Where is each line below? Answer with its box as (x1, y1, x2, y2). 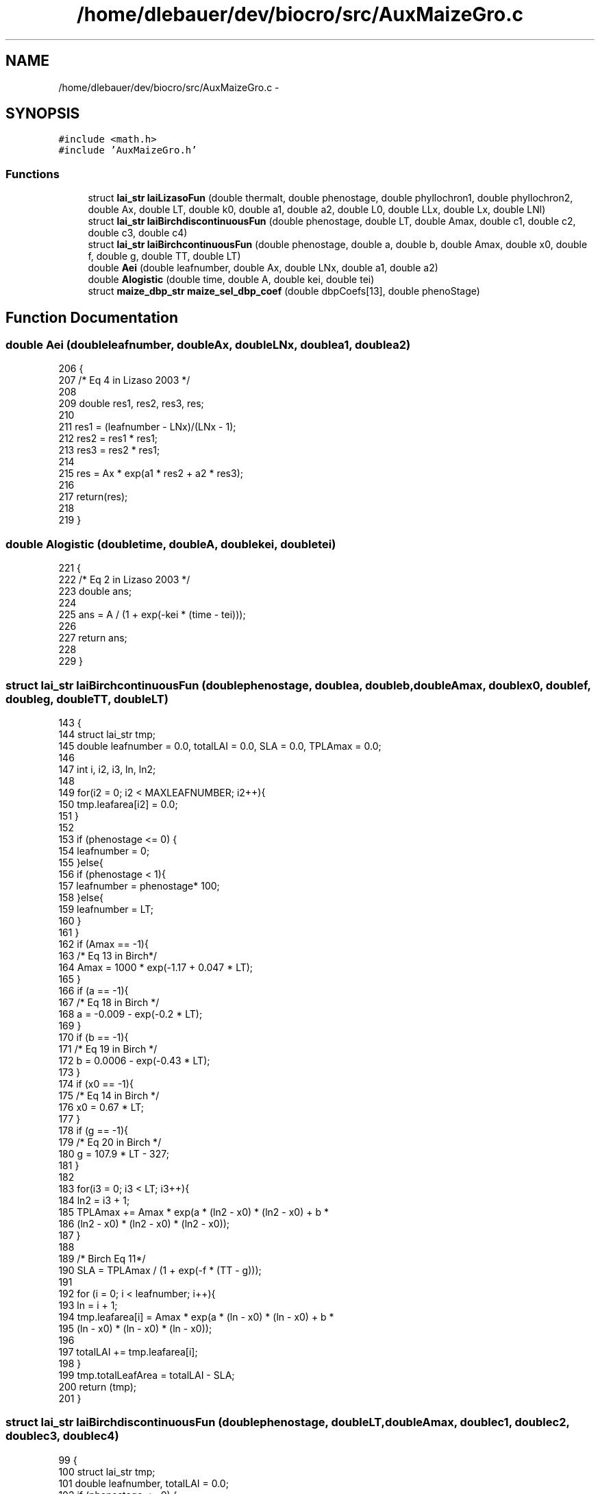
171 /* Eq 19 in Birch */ (58, 1042, 158, 1055)
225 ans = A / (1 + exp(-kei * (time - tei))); (58, 609, 246, 621)
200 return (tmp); (58, 1380, 136, 1393)
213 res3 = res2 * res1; (58, 444, 160, 456)
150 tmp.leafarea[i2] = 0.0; (58, 798, 178, 810)
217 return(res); (58, 491, 128, 503)
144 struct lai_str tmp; (58, 728, 155, 740)
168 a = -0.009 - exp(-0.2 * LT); (58, 1007, 203, 1020)
